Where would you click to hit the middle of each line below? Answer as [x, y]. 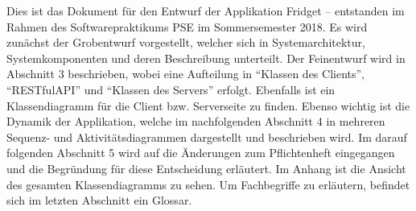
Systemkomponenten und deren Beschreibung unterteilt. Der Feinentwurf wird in [206, 58]
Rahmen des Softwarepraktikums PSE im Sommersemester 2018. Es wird [187, 26]
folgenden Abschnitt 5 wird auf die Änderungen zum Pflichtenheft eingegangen [201, 153]
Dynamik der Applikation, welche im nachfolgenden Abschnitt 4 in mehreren [196, 121]
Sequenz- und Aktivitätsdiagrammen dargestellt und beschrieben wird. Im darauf [207, 137]
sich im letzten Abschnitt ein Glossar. [99, 200]
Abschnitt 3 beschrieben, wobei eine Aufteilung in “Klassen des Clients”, [185, 74]
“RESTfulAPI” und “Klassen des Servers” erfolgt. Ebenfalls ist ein [171, 89]
